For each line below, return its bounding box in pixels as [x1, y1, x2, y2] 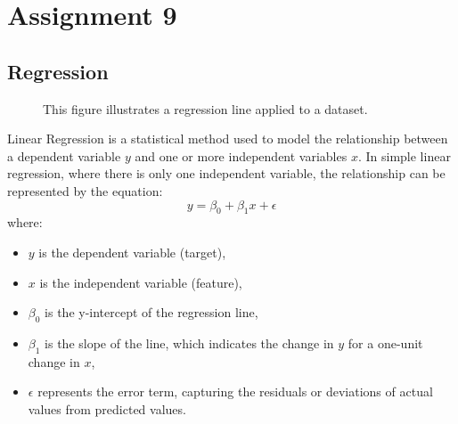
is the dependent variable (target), [38, 242, 226, 261]
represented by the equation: [7, 181, 163, 200]
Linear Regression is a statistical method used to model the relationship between [7, 129, 448, 148]
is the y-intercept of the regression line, [45, 303, 258, 322]
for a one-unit [348, 333, 423, 352]
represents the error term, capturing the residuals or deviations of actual [37, 382, 433, 401]
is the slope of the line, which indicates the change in [45, 333, 334, 352]
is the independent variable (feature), [39, 273, 242, 291]
